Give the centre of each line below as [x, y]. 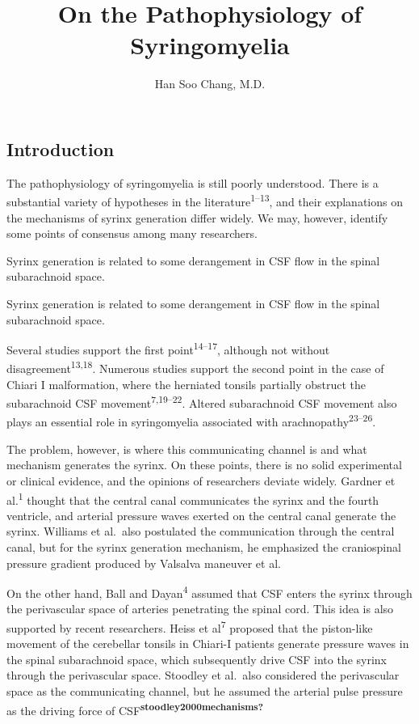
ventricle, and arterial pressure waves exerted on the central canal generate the [201, 515]
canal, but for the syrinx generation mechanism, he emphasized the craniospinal [204, 546]
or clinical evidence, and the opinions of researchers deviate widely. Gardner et [201, 480]
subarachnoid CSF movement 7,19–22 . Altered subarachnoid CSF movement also [202, 402]
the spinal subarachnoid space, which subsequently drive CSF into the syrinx [197, 659]
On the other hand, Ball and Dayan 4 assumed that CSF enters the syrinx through [209, 592]
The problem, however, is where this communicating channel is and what [187, 449]
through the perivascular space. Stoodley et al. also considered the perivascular [203, 675]
